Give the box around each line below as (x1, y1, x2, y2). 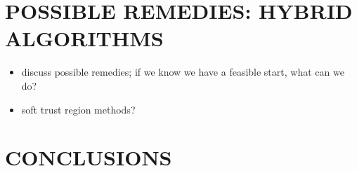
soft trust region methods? (21, 102, 136, 116)
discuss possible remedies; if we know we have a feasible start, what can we (21, 64, 344, 79)
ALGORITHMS (5, 24, 164, 53)
